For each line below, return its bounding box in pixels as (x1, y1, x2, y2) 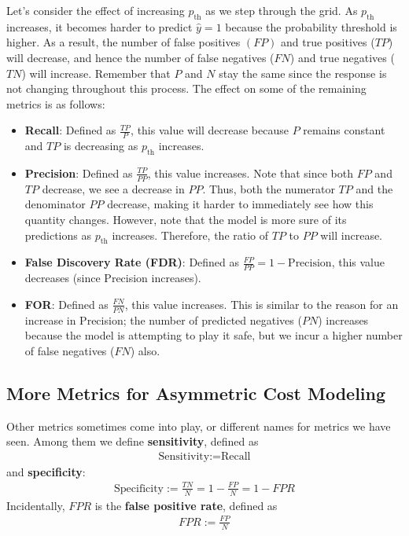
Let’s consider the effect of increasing (6, 2, 185, 18)
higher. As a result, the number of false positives (6, 34, 241, 50)
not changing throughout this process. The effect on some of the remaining (6, 80, 367, 97)
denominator (24, 196, 86, 212)
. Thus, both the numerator (202, 180, 335, 196)
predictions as (24, 226, 91, 243)
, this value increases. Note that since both (147, 164, 354, 181)
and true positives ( (281, 34, 375, 50)
